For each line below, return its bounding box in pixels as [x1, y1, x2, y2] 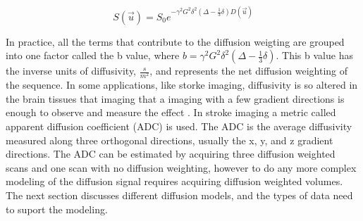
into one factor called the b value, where [6, 48, 180, 63]
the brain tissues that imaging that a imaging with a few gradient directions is [6, 91, 345, 106]
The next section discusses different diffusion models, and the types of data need [6, 187, 353, 202]
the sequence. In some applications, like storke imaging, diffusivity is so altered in [6, 77, 358, 92]
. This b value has [276, 48, 353, 63]
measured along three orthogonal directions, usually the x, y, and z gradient [6, 132, 333, 147]
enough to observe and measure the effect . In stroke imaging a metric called [6, 105, 336, 120]
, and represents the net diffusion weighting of [149, 63, 348, 78]
